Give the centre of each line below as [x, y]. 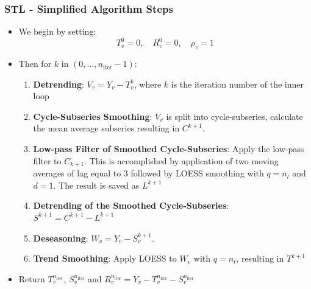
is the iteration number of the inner [237, 84]
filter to [47, 160]
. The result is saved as [96, 185]
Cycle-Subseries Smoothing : [93, 116]
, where [148, 84]
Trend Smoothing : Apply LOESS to [105, 258]
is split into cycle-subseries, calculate [234, 116]
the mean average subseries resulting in [106, 128]
